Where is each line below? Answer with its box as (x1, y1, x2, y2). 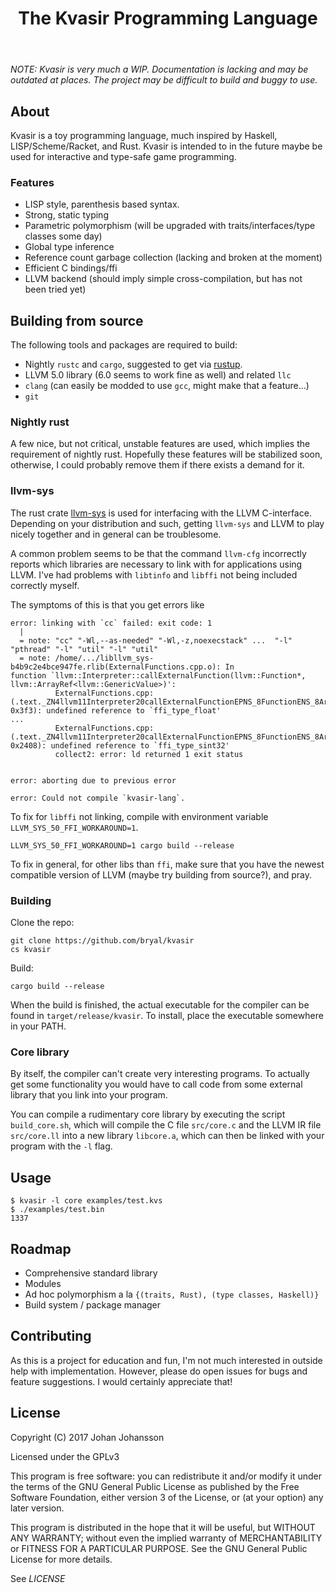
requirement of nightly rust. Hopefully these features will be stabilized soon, (10, 448, 323, 461)
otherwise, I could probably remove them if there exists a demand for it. (10, 459, 305, 471)
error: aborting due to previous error (10, 775, 177, 786)
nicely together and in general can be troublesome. (10, 528, 222, 540)
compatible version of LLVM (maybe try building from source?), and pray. (10, 868, 312, 881)
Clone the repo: (10, 917, 75, 928)
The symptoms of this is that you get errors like (10, 598, 205, 611)
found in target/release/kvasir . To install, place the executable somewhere (10, 1010, 324, 1021)
